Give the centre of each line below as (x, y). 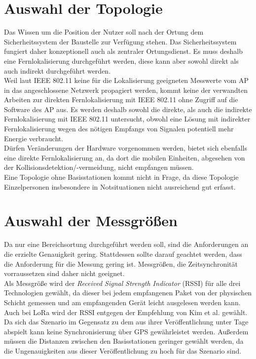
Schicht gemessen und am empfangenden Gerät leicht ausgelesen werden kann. (122, 302)
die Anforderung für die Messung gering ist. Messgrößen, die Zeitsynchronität (121, 263)
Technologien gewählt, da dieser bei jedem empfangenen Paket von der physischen (128, 293)
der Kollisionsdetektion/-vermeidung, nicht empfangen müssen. (99, 167)
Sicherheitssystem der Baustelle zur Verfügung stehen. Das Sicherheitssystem (120, 41)
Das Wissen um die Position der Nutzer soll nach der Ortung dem (104, 32)
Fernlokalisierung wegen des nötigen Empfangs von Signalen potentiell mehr (119, 129)
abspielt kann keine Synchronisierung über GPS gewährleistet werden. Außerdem (126, 331)
